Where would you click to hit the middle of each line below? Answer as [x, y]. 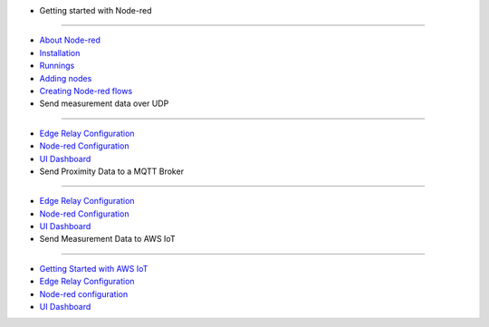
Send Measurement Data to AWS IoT [107, 239]
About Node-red [70, 40]
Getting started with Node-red [96, 10]
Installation [60, 53]
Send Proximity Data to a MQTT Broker [112, 171]
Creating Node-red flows [86, 91]
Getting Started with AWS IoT [94, 268]
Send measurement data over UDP [104, 103]
